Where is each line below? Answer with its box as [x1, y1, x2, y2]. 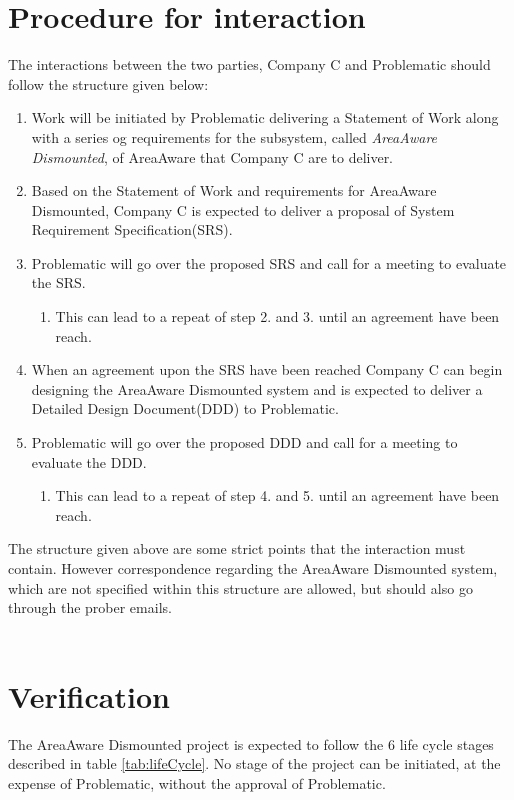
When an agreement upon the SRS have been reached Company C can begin [31, 359, 503, 380]
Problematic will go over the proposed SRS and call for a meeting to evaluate [31, 252, 507, 273]
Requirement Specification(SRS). [31, 219, 233, 240]
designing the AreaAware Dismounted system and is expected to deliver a [31, 378, 483, 399]
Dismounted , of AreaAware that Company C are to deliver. [31, 146, 394, 167]
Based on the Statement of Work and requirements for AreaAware [31, 180, 437, 201]
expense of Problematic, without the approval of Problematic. [8, 772, 386, 793]
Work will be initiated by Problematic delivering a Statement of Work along [31, 107, 499, 128]
